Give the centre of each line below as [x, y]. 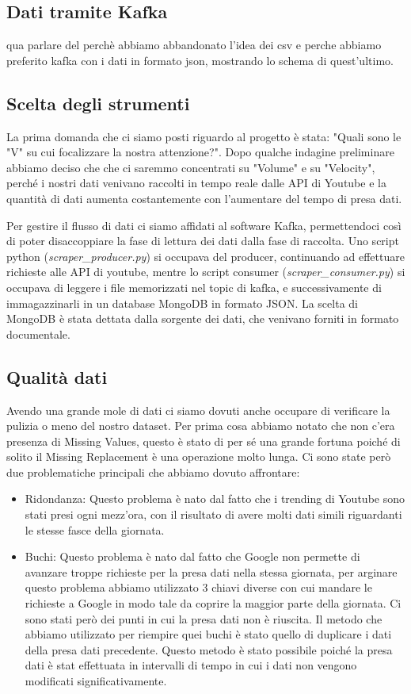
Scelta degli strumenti [98, 103]
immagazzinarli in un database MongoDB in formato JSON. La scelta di [182, 303]
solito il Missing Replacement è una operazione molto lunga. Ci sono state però [199, 456]
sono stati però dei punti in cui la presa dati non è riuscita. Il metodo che [204, 618]
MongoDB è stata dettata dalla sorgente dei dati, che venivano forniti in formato [203, 318]
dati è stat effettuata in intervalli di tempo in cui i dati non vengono [191, 665]
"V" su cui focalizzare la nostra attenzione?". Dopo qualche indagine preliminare [200, 152]
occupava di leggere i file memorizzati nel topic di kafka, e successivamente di [194, 287]
